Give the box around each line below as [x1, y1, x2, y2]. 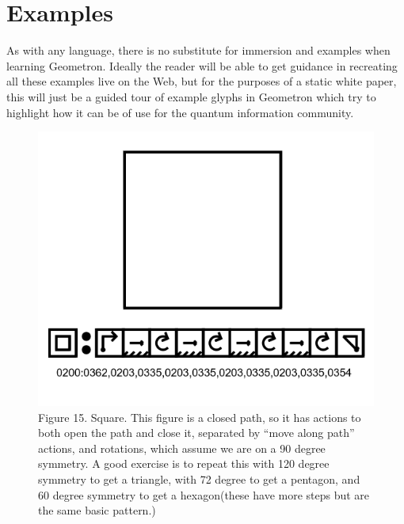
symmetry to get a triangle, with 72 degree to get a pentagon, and [38, 470, 360, 487]
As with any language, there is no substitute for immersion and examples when [6, 42, 391, 59]
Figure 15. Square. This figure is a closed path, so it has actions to [38, 408, 361, 425]
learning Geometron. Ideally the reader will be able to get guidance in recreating [6, 57, 398, 74]
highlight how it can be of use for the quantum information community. [6, 104, 354, 120]
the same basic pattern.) [38, 502, 156, 518]
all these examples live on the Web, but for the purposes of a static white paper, [6, 73, 397, 89]
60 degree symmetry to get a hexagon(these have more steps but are [38, 486, 370, 503]
